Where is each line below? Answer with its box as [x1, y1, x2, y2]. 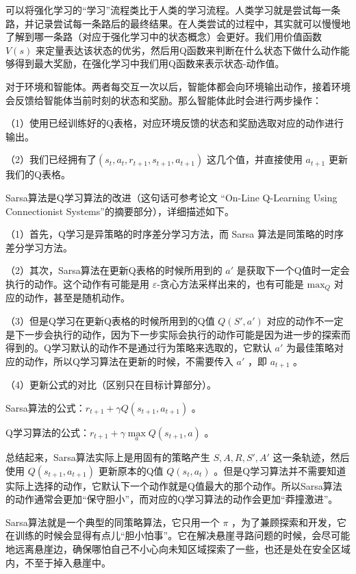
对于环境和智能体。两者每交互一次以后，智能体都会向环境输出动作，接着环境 [5, 79, 351, 93]
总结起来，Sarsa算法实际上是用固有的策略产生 [5, 450, 210, 464]
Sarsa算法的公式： [5, 400, 86, 414]
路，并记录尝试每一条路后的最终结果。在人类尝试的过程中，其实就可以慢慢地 [5, 16, 351, 30]
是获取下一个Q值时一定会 [236, 263, 350, 277]
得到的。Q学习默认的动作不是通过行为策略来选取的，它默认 [5, 340, 272, 355]
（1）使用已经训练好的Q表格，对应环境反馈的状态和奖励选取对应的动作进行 [5, 116, 344, 130]
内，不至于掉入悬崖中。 [5, 555, 111, 569]
